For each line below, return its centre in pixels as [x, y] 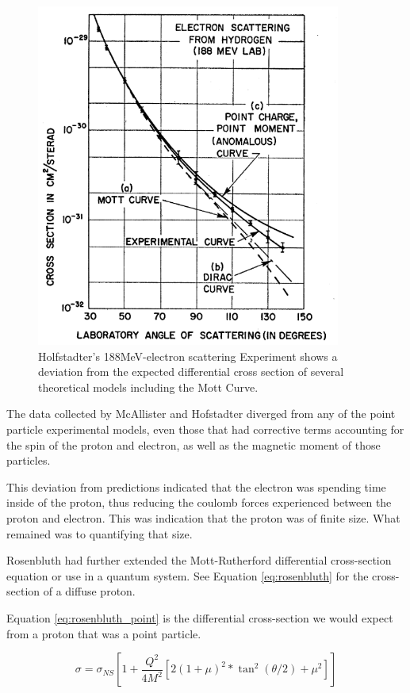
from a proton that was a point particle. [104, 633]
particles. [29, 460]
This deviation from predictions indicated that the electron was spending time [196, 486]
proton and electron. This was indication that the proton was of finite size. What [203, 518]
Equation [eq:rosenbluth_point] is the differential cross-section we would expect [200, 617]
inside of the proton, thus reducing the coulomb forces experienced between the [199, 502]
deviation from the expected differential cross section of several [191, 371]
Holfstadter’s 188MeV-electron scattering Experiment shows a [188, 356]
